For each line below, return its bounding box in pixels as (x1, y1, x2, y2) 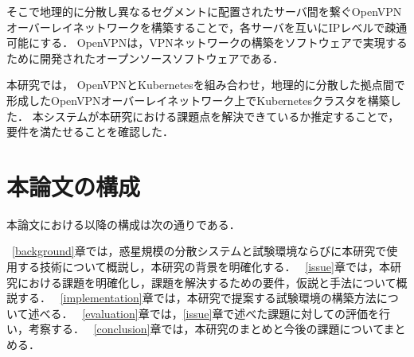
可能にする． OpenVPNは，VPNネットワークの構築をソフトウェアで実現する (6, 34, 408, 51)
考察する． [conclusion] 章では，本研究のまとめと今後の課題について (28, 320, 384, 337)
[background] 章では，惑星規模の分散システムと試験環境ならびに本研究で (12, 243, 387, 259)
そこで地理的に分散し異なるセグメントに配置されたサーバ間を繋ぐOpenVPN (6, 3, 402, 19)
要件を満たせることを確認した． (6, 123, 174, 140)
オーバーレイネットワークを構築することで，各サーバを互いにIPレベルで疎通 (6, 18, 408, 35)
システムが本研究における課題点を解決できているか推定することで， (43, 107, 400, 124)
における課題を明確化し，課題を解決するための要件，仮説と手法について (17, 274, 396, 290)
